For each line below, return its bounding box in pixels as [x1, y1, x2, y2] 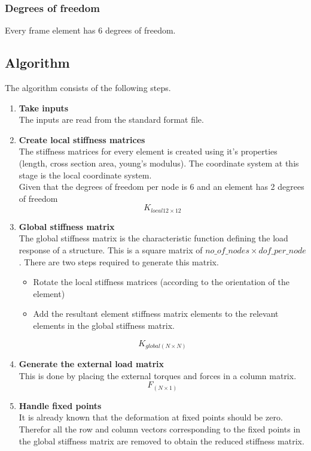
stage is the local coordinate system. [19, 168, 152, 181]
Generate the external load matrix [19, 358, 164, 370]
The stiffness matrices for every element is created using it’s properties [19, 145, 278, 158]
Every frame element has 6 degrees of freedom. [5, 24, 176, 37]
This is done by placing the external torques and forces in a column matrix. [19, 369, 297, 382]
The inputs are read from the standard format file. [19, 113, 204, 126]
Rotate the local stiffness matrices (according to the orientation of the [33, 276, 289, 288]
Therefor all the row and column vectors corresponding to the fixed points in [19, 422, 301, 435]
